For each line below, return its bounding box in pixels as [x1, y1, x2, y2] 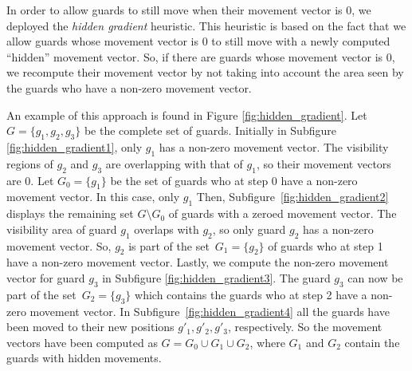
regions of [6, 155, 53, 172]
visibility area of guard [6, 220, 117, 237]
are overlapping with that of [105, 155, 243, 172]
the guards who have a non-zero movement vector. [6, 79, 252, 96]
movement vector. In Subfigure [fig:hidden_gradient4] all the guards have [29, 302, 390, 319]
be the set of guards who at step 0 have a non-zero [110, 172, 358, 188]
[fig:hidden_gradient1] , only [6, 138, 143, 155]
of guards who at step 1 [268, 237, 383, 254]
